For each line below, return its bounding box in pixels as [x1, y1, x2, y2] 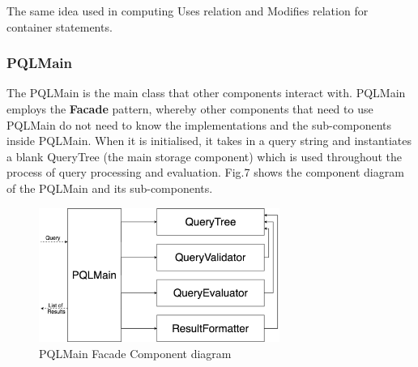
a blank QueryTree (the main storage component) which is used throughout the [6, 147, 403, 164]
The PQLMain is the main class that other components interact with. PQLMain [6, 84, 406, 101]
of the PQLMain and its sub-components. [6, 179, 213, 196]
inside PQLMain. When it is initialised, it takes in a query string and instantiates [6, 132, 412, 149]
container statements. [6, 18, 113, 35]
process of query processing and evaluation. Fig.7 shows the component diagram [6, 164, 404, 181]
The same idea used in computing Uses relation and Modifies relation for [6, 2, 369, 19]
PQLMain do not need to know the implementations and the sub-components [6, 116, 392, 133]
